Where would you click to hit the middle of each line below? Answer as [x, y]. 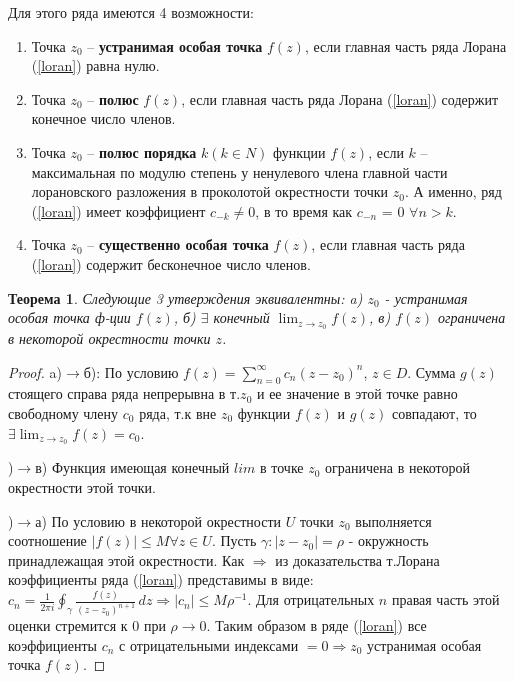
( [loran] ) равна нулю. [95, 65]
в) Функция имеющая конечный [132, 467]
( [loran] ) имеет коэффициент [118, 210]
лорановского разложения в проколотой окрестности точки [210, 191]
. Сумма [431, 371]
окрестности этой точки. [82, 487]
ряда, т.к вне [178, 412]
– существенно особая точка [178, 244]
